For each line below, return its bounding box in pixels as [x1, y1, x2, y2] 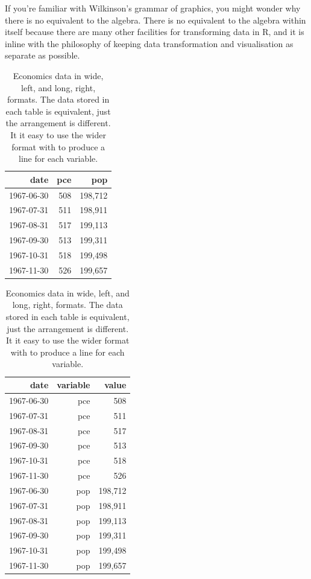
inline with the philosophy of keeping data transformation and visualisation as [5, 37, 294, 50]
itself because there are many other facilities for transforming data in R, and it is [5, 25, 304, 38]
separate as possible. [5, 49, 80, 62]
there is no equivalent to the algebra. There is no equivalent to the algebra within [5, 13, 306, 26]
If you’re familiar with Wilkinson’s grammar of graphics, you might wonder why [5, 2, 301, 14]
